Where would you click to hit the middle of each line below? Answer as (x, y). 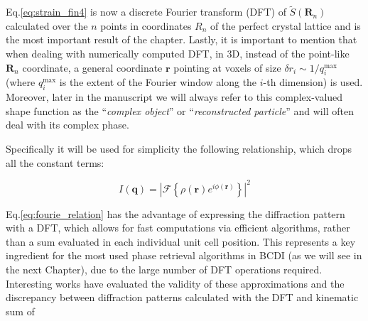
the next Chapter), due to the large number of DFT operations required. (164, 270)
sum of (20, 311)
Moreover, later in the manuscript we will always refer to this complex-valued (174, 97)
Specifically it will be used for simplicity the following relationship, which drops (179, 148)
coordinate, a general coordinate (92, 67)
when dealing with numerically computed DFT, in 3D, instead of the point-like (178, 53)
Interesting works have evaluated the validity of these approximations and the (175, 283)
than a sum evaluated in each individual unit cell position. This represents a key (181, 241)
